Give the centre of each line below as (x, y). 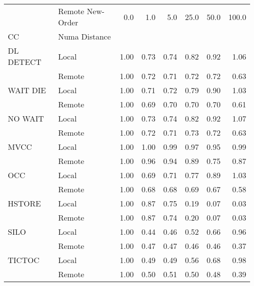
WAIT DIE (27, 90)
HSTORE (24, 203)
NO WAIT (26, 118)
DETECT (25, 62)
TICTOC (24, 260)
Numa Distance (84, 36)
